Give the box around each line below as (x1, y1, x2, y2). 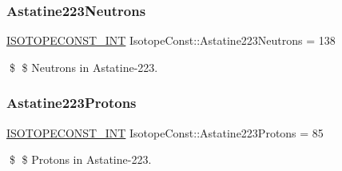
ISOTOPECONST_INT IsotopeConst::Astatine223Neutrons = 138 (6, 32, 336, 49)
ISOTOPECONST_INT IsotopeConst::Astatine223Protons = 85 (6, 124, 324, 141)
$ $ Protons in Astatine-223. (9, 151, 152, 168)
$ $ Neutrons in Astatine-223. (9, 58, 158, 75)
